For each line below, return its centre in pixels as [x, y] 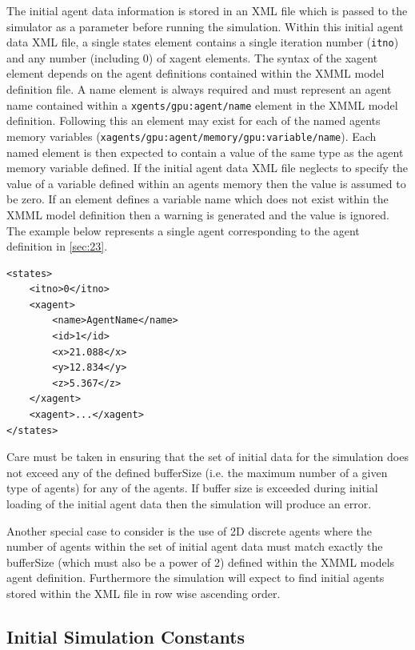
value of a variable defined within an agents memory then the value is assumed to [206, 183]
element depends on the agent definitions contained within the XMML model [196, 73]
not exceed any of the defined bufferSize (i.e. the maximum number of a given [197, 472]
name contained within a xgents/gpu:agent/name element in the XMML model [202, 104]
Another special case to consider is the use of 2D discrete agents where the [189, 530]
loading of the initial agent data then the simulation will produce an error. [189, 504]
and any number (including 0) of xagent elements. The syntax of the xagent [192, 57]
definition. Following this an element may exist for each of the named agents [194, 120]
